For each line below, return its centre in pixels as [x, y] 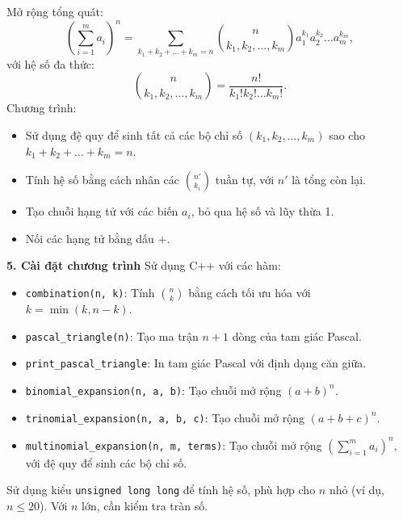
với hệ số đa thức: [50, 63]
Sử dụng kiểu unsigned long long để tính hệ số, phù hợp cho [161, 490]
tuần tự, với [245, 180]
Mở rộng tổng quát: [55, 11]
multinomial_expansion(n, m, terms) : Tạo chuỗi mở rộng [174, 445]
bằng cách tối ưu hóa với [250, 292]
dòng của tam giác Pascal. [297, 335]
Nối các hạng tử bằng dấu [90, 238]
